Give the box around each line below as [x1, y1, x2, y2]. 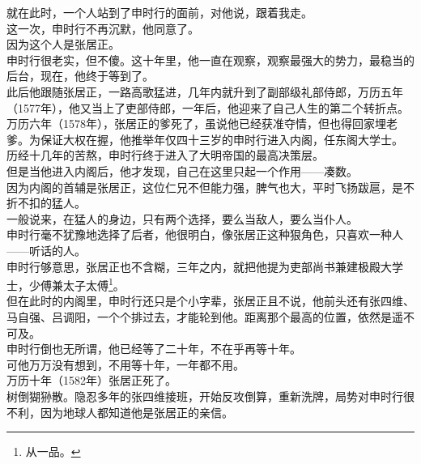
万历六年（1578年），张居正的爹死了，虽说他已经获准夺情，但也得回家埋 [6, 115, 386, 132]
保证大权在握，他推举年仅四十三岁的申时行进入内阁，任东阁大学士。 [40, 130, 403, 147]
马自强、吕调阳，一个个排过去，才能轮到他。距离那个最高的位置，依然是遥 [6, 308, 403, 325]
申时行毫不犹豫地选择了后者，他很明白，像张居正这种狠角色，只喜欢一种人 [6, 226, 403, 243]
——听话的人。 [6, 241, 86, 258]
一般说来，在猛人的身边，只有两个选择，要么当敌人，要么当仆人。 [6, 210, 358, 227]
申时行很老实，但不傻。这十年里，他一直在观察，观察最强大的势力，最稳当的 [6, 51, 415, 68]
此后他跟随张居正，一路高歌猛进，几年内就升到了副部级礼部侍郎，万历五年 [6, 83, 403, 100]
